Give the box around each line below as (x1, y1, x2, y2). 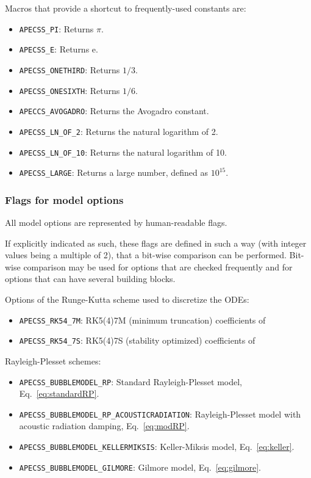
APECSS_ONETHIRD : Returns (19, 63, 120, 76)
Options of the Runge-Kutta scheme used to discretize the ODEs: (5, 293, 249, 306)
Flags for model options (5, 192, 124, 207)
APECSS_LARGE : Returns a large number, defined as (19, 166, 209, 179)
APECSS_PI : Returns (19, 22, 94, 35)
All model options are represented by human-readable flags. (5, 216, 227, 229)
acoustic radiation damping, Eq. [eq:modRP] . (19, 419, 190, 432)
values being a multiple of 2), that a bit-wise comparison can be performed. (5, 248, 287, 261)
